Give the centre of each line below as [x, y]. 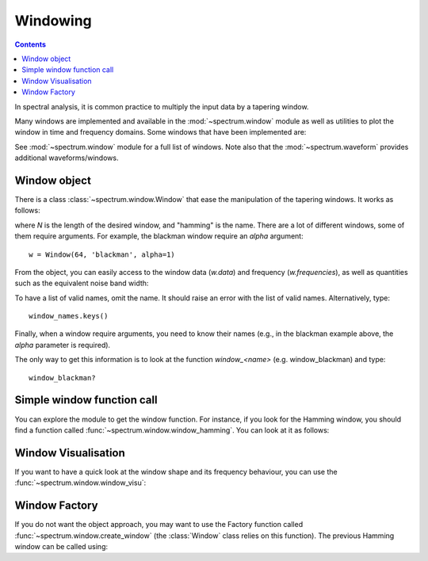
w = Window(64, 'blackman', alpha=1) [102, 254]
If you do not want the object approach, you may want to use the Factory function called [159, 525]
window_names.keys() [69, 316]
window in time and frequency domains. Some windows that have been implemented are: [160, 132]
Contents [31, 44]
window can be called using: [61, 546]
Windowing [53, 21]
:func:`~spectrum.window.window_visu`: [80, 483]
